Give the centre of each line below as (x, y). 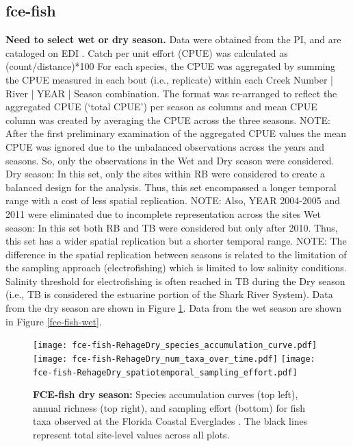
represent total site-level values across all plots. (131, 435)
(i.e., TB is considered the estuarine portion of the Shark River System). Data (169, 294)
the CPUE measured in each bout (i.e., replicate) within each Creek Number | (169, 79)
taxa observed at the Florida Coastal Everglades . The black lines (170, 421)
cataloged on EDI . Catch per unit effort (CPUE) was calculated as (147, 52)
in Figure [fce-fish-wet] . (54, 321)
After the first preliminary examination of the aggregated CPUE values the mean (176, 133)
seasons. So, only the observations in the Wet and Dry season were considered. (170, 160)
